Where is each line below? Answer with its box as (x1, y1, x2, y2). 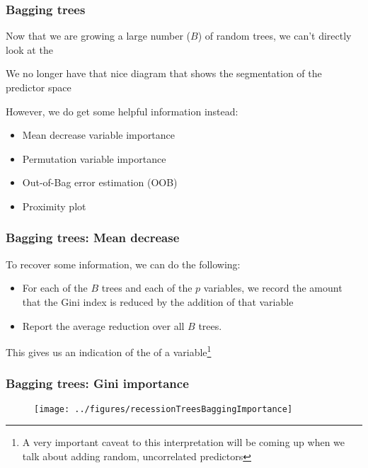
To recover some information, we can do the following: (6, 256, 241, 271)
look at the (6, 42, 53, 57)
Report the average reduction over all (22, 318, 185, 333)
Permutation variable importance (22, 151, 166, 166)
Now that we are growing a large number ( (6, 28, 191, 43)
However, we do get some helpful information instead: (6, 103, 238, 118)
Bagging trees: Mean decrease (6, 229, 180, 246)
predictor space (6, 80, 71, 94)
